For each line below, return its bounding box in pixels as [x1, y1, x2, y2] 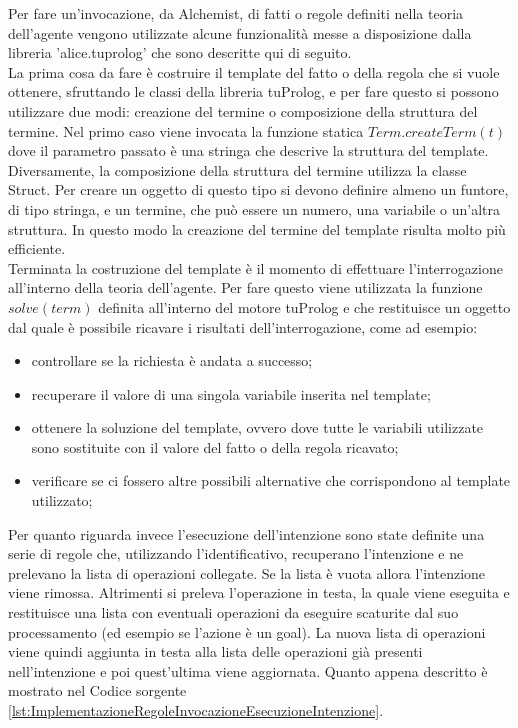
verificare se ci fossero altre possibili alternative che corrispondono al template [31, 470, 511, 491]
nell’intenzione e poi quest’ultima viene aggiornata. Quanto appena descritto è [8, 660, 488, 681]
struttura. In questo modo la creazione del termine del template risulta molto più [8, 218, 506, 239]
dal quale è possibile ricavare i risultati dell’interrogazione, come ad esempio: [8, 316, 478, 337]
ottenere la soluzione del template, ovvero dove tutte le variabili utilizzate [31, 417, 484, 438]
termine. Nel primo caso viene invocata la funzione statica [8, 120, 364, 141]
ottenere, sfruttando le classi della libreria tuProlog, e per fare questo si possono [8, 81, 499, 102]
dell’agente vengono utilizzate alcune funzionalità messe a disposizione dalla [8, 22, 472, 43]
